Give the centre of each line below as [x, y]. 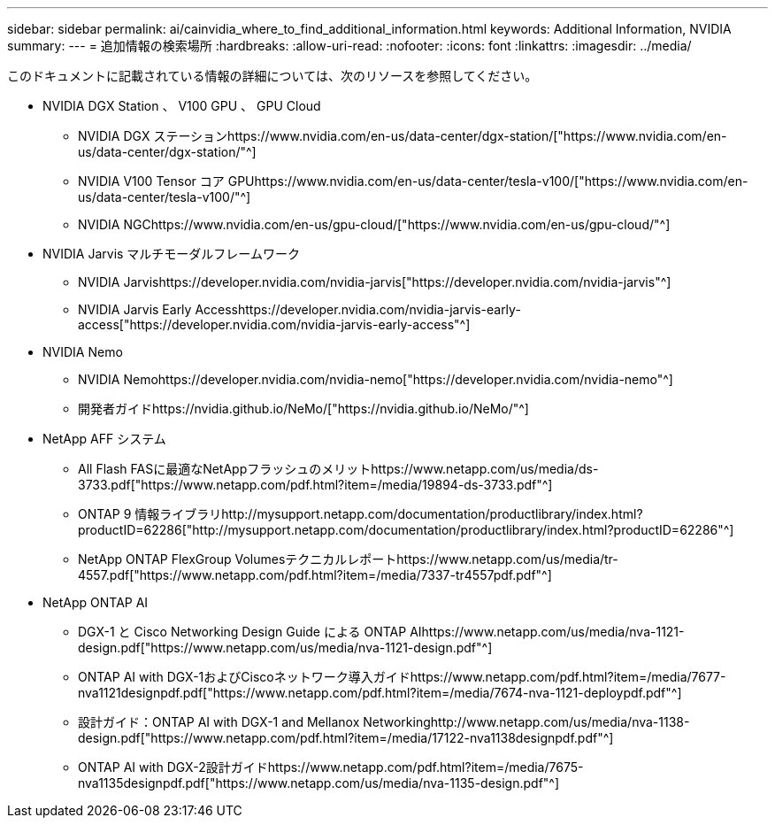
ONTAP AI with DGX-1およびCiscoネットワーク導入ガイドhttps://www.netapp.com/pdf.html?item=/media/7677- [402, 677]
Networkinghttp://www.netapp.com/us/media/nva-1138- [526, 722]
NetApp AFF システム [104, 439]
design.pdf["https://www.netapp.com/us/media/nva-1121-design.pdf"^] [285, 648]
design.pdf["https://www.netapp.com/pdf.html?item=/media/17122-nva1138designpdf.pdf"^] [346, 738]
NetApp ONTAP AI [96, 602]
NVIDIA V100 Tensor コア [151, 181]
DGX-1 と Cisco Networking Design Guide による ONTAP [242, 632]
